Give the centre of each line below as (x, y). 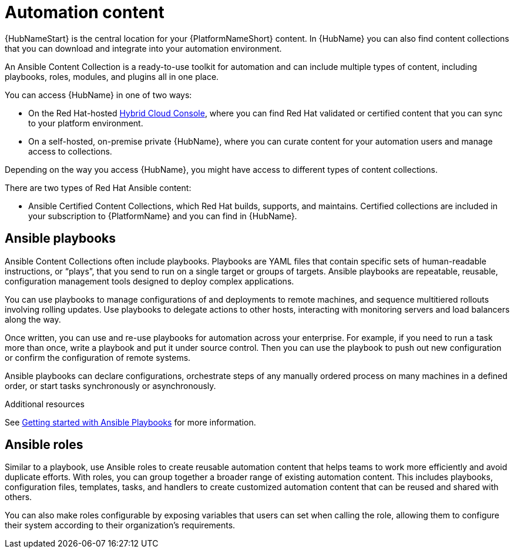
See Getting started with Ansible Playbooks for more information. (130, 422)
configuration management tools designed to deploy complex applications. (150, 281)
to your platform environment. (86, 123)
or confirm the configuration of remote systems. (98, 357)
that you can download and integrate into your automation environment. (143, 48)
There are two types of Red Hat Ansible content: (98, 187)
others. (19, 497)
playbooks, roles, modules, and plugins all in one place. (112, 76)
